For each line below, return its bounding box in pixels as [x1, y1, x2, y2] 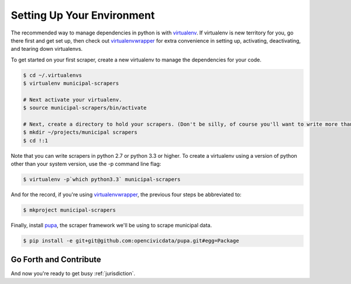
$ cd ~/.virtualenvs [23, 72, 82, 78]
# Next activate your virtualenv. [23, 96, 122, 103]
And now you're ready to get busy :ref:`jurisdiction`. [11, 269, 136, 277]
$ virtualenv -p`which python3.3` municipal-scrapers [23, 176, 181, 183]
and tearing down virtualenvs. [11, 46, 83, 53]
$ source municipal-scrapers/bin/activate [23, 105, 147, 111]
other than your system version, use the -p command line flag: [11, 161, 161, 168]
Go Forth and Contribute [11, 254, 102, 264]
